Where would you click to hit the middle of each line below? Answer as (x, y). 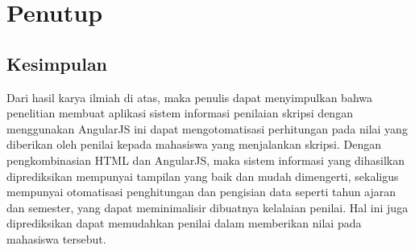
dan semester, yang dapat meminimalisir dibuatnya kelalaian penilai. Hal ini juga (207, 207)
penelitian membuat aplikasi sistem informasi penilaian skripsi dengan (180, 113)
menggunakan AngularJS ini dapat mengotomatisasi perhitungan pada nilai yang (207, 128)
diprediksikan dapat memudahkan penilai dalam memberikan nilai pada (184, 223)
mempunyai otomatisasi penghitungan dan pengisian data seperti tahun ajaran (201, 192)
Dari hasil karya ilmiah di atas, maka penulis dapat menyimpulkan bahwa (189, 97)
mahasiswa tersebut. (56, 238)
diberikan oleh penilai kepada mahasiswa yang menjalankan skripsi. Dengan (194, 144)
